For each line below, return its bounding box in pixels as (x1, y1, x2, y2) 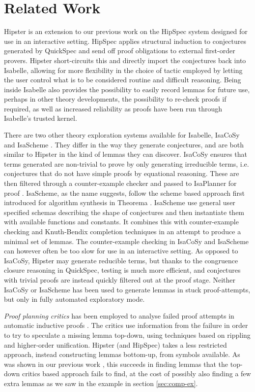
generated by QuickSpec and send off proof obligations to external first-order (4, 45, 235, 56)
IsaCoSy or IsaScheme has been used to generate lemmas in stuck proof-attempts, (4, 284, 251, 294)
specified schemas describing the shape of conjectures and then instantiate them (4, 207, 245, 217)
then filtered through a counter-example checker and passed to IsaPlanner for (4, 178, 237, 188)
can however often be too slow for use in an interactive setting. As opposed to (4, 246, 238, 256)
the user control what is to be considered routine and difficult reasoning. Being (4, 74, 241, 85)
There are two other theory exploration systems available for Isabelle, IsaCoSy (4, 130, 240, 140)
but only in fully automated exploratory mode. (4, 294, 145, 304)
